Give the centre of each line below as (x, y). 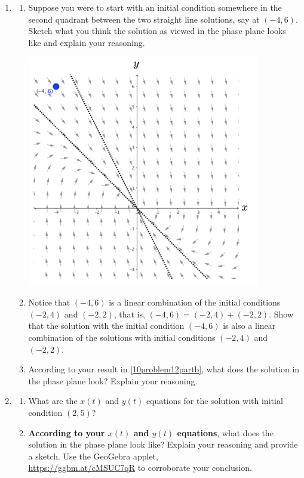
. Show (281, 314)
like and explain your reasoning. (87, 42)
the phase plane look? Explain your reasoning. (113, 380)
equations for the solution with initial (214, 401)
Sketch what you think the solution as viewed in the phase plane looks (157, 31)
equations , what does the (225, 432)
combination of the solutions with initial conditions (122, 337)
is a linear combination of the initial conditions (195, 302)
